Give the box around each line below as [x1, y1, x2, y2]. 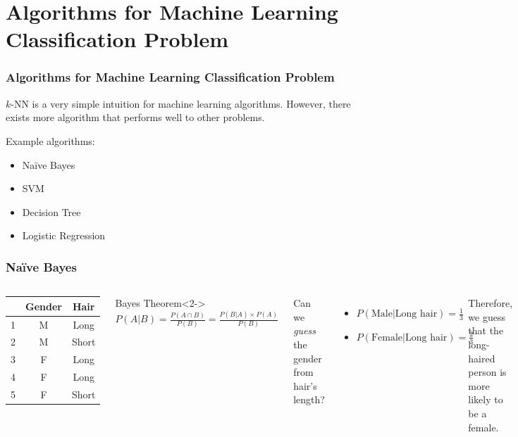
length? [293, 392, 325, 407]
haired [468, 350, 495, 365]
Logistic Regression [22, 228, 106, 243]
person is [468, 365, 507, 379]
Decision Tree [22, 204, 81, 219]
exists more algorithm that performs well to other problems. [6, 110, 265, 125]
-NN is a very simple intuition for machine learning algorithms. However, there [11, 96, 351, 110]
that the [468, 323, 504, 338]
